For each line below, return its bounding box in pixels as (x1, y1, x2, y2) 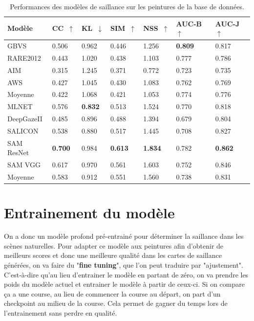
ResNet (7, 147, 29, 158)
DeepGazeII (7, 114, 42, 124)
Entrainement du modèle (4, 203, 175, 223)
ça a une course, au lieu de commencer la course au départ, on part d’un (4, 288, 221, 298)
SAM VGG (7, 160, 41, 170)
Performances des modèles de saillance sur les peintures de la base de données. (10, 1, 244, 11)
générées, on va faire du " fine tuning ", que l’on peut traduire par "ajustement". (4, 260, 243, 270)
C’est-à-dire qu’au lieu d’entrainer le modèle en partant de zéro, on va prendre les (4, 269, 249, 279)
